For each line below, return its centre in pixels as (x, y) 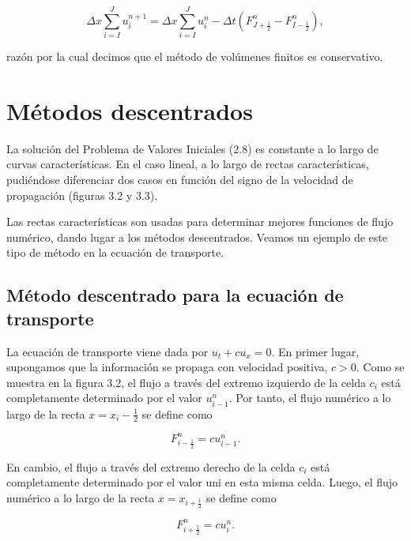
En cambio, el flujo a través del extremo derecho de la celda (151, 466)
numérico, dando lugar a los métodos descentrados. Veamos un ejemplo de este (197, 237)
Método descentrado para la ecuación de (175, 295)
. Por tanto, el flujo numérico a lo (310, 398)
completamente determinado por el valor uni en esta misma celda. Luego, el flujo (202, 482)
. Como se (380, 367)
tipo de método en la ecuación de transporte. (115, 252)
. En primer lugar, (315, 351)
